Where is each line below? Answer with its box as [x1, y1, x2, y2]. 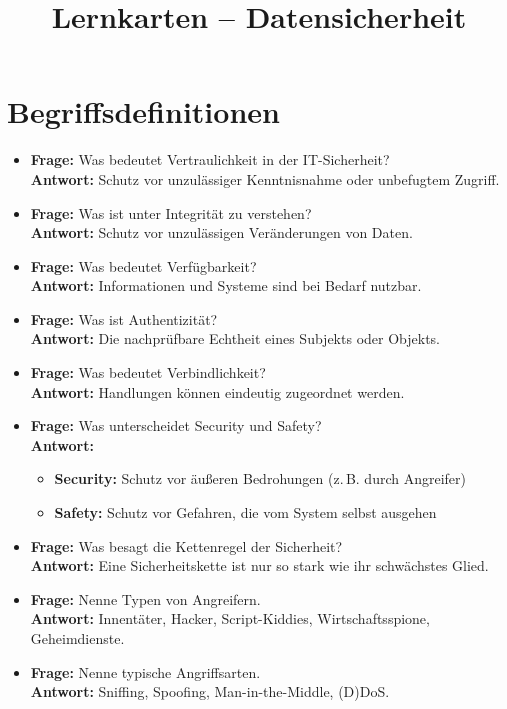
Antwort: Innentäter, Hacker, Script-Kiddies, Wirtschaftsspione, [30, 608, 430, 629]
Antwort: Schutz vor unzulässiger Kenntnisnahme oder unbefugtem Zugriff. [30, 168, 500, 189]
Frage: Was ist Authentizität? [30, 308, 218, 329]
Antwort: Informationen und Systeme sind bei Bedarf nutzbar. [30, 275, 422, 296]
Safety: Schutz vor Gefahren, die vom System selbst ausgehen [54, 502, 437, 523]
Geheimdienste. [30, 628, 125, 648]
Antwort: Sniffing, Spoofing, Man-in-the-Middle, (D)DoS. [30, 681, 390, 702]
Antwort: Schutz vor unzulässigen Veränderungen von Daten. [30, 222, 413, 243]
